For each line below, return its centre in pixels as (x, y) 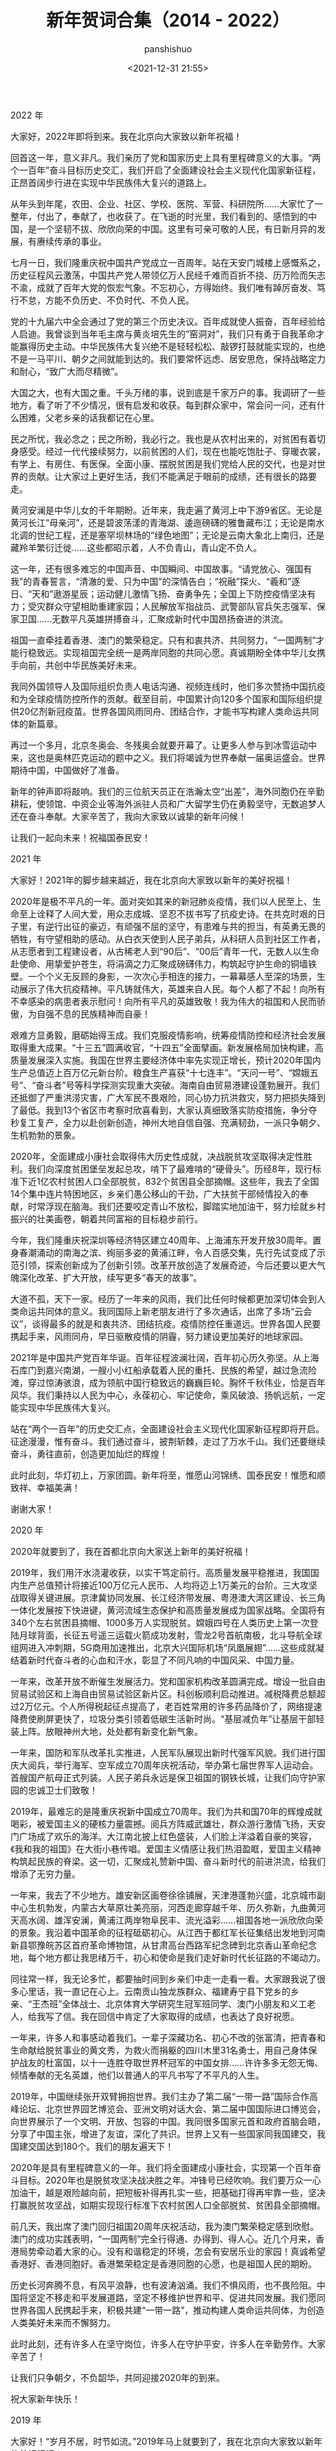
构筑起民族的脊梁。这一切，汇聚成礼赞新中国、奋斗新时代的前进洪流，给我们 (168, 1861)
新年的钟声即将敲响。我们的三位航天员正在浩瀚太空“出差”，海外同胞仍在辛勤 (167, 791)
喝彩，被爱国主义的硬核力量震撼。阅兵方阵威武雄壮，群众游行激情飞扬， (159, 1823)
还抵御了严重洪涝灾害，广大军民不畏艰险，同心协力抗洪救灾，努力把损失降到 (168, 1097)
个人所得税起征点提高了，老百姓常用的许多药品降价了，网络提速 (191, 1706)
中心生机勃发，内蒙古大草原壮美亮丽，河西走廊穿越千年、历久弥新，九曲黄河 (168, 1907)
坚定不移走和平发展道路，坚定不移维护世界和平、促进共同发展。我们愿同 (176, 2297)
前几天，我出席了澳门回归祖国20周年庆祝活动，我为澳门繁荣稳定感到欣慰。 (165, 2226)
